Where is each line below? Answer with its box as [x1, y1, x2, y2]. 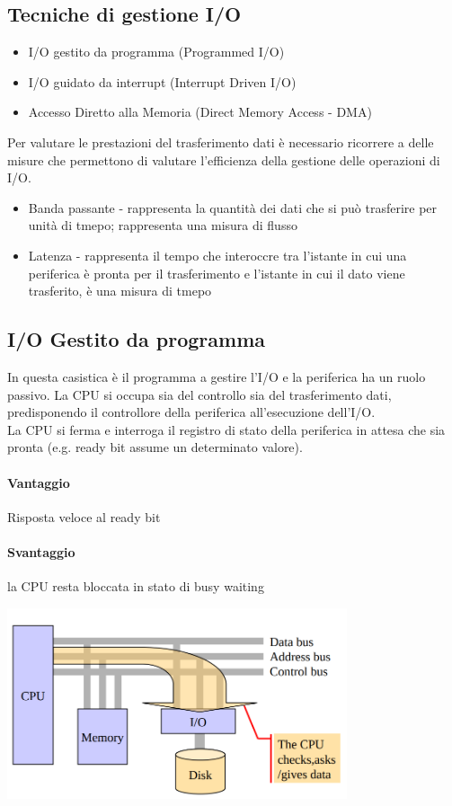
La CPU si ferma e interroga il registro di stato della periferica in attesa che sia [7, 420, 446, 438]
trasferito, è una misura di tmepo [28, 281, 212, 300]
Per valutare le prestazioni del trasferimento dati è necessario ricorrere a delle [7, 132, 434, 151]
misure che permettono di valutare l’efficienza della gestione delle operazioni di [7, 150, 440, 169]
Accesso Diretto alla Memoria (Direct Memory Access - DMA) [28, 102, 372, 121]
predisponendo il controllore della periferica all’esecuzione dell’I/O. [7, 403, 376, 421]
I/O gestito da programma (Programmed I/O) [28, 42, 285, 61]
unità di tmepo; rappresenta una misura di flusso [28, 216, 297, 235]
